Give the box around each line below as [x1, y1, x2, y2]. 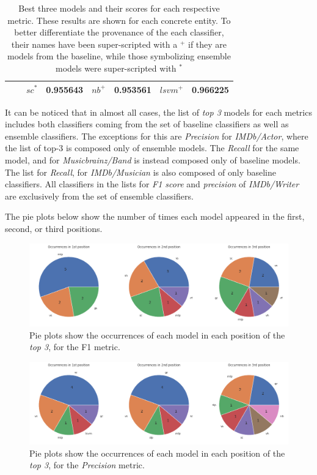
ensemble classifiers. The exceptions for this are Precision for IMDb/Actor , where [5, 129, 308, 142]
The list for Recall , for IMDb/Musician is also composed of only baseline [5, 165, 276, 178]
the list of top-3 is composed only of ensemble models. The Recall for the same [5, 141, 299, 154]
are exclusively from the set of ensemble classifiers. [5, 189, 194, 202]
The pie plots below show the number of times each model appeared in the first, [5, 210, 305, 223]
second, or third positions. [5, 222, 103, 234]
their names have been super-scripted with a [11, 37, 178, 50]
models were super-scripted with [56, 61, 177, 74]
